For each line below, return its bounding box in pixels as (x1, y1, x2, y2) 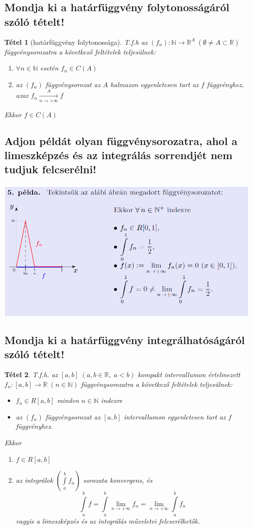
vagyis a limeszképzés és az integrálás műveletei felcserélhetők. (16, 516, 200, 526)
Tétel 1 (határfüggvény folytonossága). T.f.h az (4, 36, 148, 47)
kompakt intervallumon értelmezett (137, 369, 240, 380)
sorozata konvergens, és (83, 475, 152, 485)
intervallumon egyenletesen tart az (123, 411, 226, 421)
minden (57, 395, 79, 405)
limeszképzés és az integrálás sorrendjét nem (4, 147, 233, 162)
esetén (40, 63, 59, 73)
